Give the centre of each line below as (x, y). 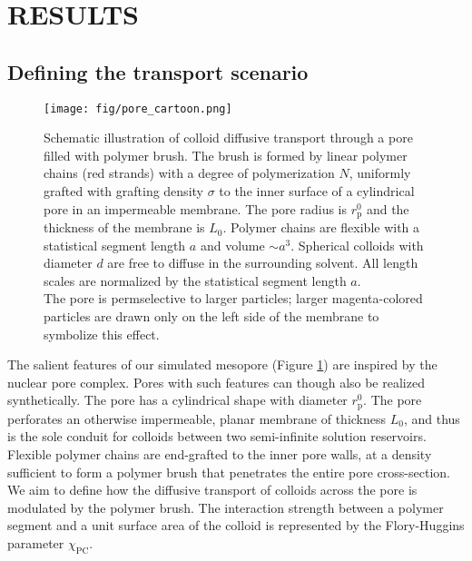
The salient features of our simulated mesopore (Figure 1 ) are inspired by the (222, 364)
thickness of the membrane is (124, 227)
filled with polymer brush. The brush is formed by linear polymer (226, 155)
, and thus (432, 418)
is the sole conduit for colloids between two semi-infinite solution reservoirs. (217, 436)
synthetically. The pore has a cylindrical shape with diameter (177, 400)
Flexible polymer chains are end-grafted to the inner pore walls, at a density (220, 454)
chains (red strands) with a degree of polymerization (189, 173)
